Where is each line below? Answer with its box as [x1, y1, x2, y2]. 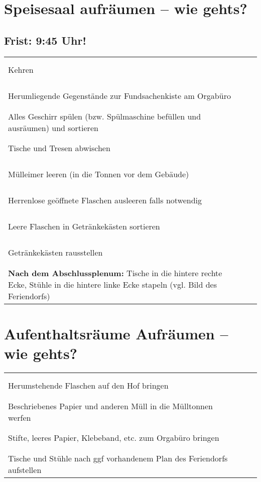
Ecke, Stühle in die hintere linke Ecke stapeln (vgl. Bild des [8, 278, 217, 290]
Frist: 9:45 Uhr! [4, 32, 86, 48]
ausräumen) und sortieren [8, 122, 98, 134]
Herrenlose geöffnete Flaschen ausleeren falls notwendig [8, 194, 202, 206]
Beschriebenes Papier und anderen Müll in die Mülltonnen [8, 400, 213, 412]
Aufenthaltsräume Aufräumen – [4, 323, 228, 343]
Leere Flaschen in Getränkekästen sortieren [8, 220, 160, 232]
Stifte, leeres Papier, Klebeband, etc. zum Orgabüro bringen [8, 432, 219, 444]
